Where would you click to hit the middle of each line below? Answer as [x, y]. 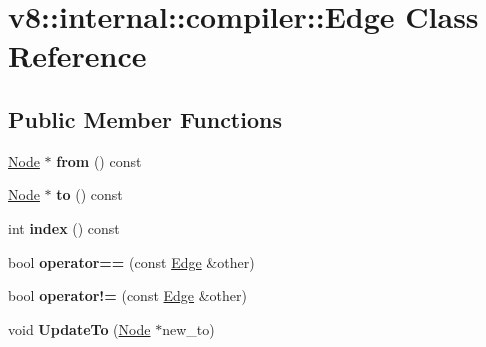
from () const [99, 160]
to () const [89, 194]
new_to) [188, 328]
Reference [77, 55]
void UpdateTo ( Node [79, 328]
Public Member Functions [145, 118]
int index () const [64, 227]
